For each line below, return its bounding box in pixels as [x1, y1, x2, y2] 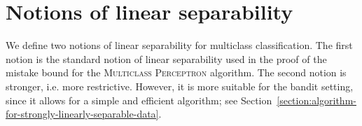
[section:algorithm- [277, 92, 356, 107]
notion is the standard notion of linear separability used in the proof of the [6, 51, 327, 66]
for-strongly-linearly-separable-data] [6, 106, 159, 121]
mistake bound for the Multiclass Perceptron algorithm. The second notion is [6, 65, 347, 80]
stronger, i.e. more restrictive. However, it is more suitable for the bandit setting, [6, 78, 354, 93]
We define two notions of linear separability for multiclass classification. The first [6, 38, 353, 52]
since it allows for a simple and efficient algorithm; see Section [6, 92, 272, 107]
